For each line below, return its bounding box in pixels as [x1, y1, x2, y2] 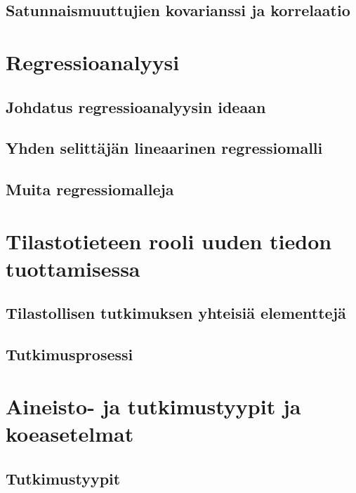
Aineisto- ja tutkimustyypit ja [6, 391, 301, 420]
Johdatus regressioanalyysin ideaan [6, 96, 266, 117]
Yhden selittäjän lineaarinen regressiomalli [6, 137, 323, 159]
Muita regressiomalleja [6, 178, 174, 200]
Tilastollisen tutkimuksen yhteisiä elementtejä [6, 302, 346, 324]
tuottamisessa [6, 254, 140, 282]
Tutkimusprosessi [6, 343, 133, 365]
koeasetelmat [6, 419, 134, 447]
